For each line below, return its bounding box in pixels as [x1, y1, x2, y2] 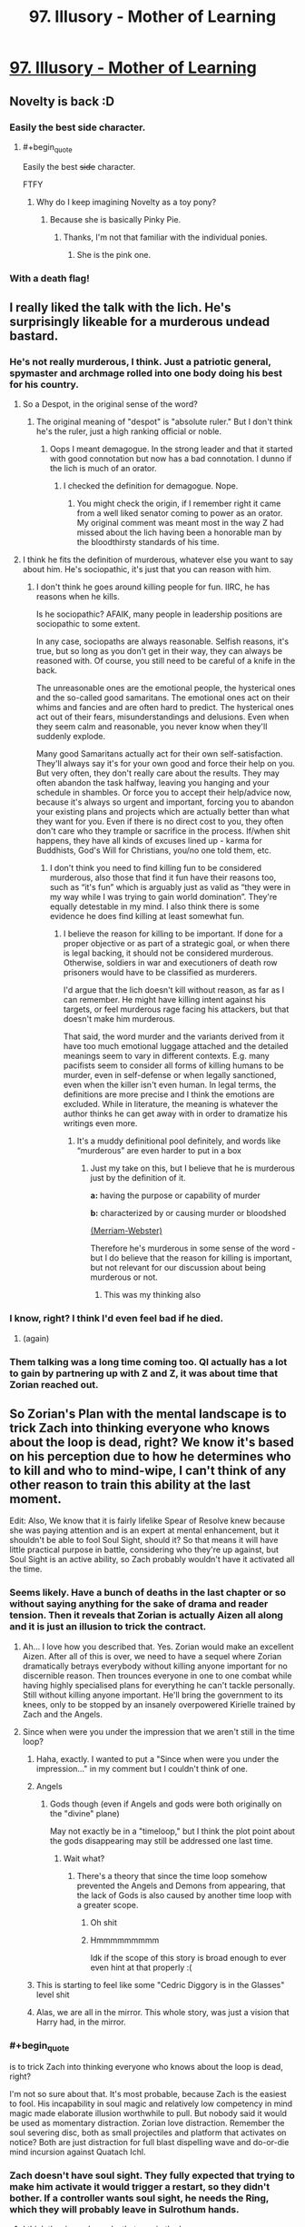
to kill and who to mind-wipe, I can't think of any [9, 1462, 287, 1478]
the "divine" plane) [49, 1807, 120, 1818]
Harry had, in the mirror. [35, 2016, 126, 2027]
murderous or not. [90, 1272, 159, 1282]
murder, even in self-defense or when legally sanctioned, [63, 1070, 277, 1081]
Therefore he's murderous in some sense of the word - [90, 1242, 296, 1254]
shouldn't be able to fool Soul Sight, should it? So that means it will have [9, 1535, 279, 1546]
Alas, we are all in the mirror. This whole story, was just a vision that [35, 2006, 290, 2017]
